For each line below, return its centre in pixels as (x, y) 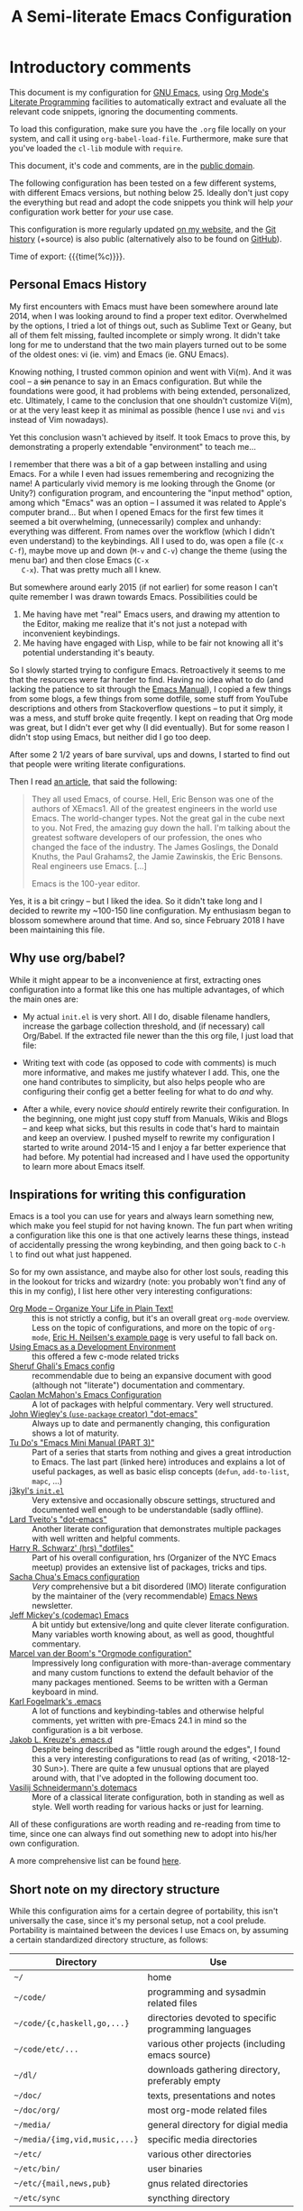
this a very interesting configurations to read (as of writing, (141, 1759)
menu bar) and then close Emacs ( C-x (79, 560)
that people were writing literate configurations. (98, 764)
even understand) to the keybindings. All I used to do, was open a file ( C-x (147, 541)
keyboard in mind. (65, 1692)
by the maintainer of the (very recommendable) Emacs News (145, 1596)
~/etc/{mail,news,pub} (62, 2183)
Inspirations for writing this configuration (128, 1194)
